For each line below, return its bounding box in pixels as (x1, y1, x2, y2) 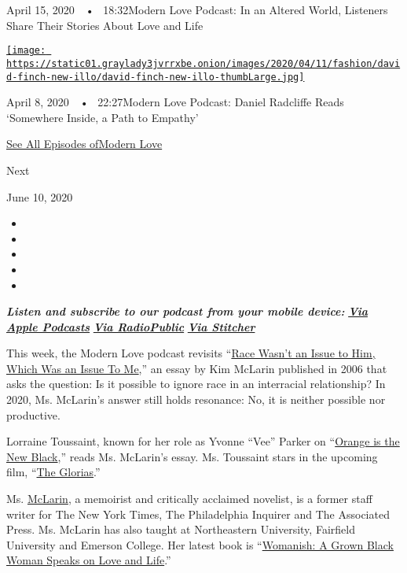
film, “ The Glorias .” (6, 464, 101, 480)
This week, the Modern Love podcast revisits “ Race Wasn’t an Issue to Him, (6, 345, 376, 361)
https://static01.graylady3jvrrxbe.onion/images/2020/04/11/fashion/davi (6, 57, 401, 69)
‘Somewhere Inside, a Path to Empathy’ (6, 109, 199, 125)
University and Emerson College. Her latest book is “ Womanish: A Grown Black (6, 536, 394, 553)
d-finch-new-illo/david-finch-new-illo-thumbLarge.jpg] (6, 71, 305, 83)
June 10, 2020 (6, 188, 73, 205)
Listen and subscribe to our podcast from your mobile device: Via (6, 303, 368, 320)
